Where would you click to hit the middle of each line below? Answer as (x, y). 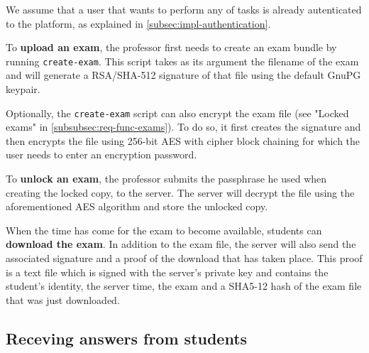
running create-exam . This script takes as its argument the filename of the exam (182, 61)
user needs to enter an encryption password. (101, 154)
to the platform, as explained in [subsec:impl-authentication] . (138, 23)
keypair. (23, 89)
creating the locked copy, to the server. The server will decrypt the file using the (180, 192)
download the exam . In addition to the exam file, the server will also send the (181, 244)
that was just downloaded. (63, 299)
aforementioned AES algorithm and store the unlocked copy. (137, 206)
